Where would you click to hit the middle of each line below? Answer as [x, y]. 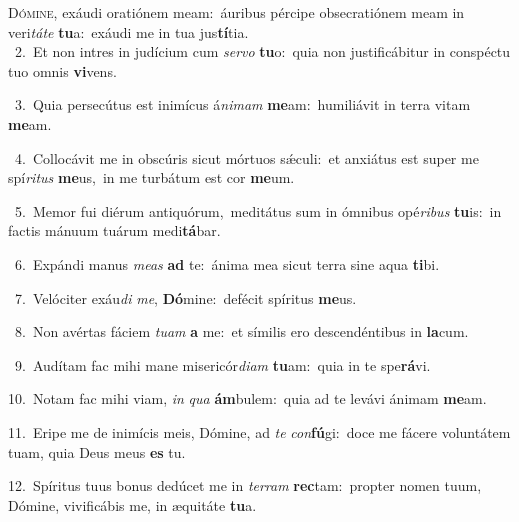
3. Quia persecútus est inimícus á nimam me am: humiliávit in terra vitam [242, 104]
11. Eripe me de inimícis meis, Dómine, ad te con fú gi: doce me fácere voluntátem [259, 431]
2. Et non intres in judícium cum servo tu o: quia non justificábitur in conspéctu [262, 51]
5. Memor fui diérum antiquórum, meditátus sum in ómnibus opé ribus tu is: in [258, 210]
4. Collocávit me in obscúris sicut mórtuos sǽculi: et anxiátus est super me [246, 157]
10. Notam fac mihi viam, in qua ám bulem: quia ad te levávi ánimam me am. [247, 398]
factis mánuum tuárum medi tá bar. [114, 230]
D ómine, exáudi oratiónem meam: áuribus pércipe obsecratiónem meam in [236, 12]
